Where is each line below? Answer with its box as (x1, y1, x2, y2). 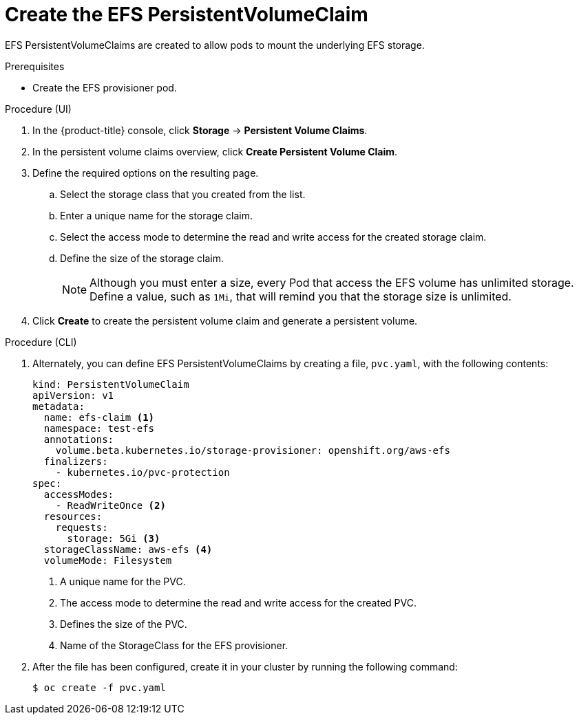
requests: (55, 521, 108, 533)
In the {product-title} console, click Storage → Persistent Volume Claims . (32, 124, 368, 136)
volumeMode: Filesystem (43, 554, 172, 566)
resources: (43, 510, 103, 522)
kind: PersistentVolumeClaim (32, 378, 189, 390)
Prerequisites (5, 60, 65, 72)
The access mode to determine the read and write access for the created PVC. (60, 596, 417, 609)
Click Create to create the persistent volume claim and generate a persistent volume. (32, 314, 418, 327)
